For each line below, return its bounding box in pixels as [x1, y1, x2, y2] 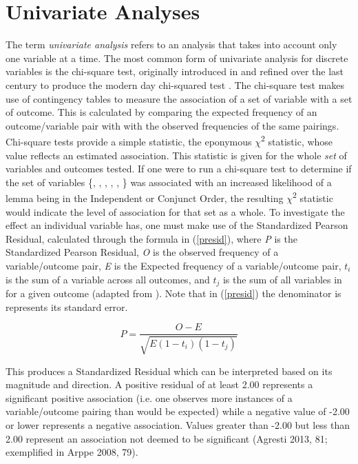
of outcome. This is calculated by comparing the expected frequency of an [6, 105, 317, 119]
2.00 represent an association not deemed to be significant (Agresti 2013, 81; [6, 431, 328, 445]
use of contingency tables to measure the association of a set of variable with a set [6, 91, 352, 105]
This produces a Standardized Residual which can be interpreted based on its [6, 363, 333, 378]
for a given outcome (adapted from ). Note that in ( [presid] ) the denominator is [6, 285, 341, 300]
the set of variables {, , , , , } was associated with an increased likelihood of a [6, 174, 332, 189]
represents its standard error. [6, 299, 128, 314]
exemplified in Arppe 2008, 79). [6, 445, 138, 459]
